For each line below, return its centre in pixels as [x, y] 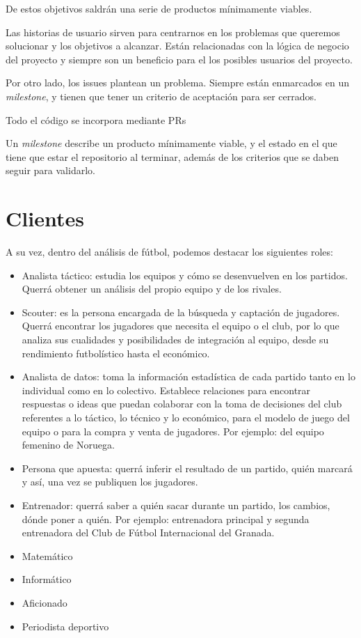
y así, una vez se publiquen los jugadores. [110, 482]
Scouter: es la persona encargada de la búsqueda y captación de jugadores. [181, 312]
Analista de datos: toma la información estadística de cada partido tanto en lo [188, 376]
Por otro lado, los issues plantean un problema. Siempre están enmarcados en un [177, 83]
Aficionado [45, 602]
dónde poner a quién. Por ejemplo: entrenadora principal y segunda [166, 519]
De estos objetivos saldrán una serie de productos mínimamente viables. [159, 8]
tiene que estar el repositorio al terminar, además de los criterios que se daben [173, 156]
